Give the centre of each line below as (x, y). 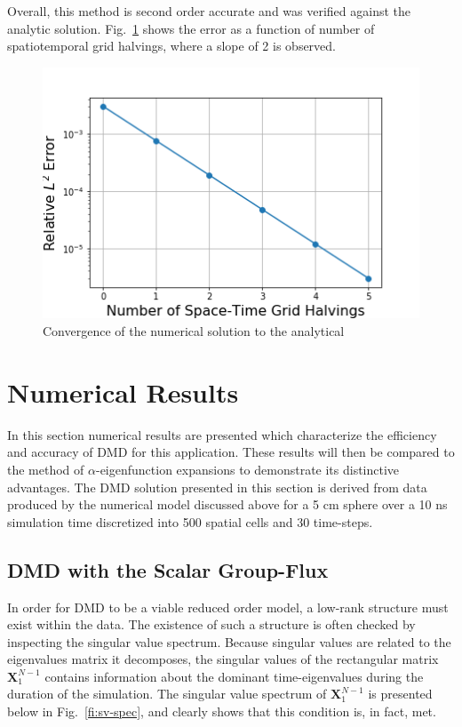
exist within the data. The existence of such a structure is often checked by (211, 624)
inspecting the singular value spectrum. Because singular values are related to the (229, 641)
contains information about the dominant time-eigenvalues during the (234, 676)
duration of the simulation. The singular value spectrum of (167, 694)
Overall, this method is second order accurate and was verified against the (209, 11)
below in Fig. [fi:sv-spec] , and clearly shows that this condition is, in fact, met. (222, 711)
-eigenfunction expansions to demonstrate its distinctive (247, 469)
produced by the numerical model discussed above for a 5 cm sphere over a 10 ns (227, 504)
